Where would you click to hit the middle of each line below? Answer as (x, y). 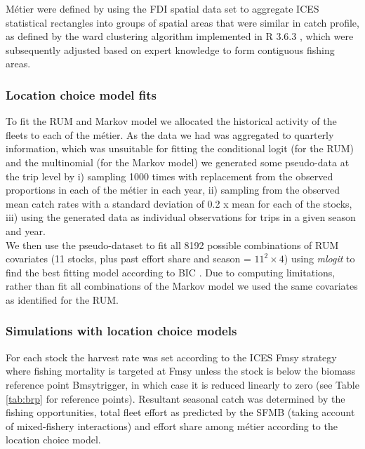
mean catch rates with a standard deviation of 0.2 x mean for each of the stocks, (179, 203)
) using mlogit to (319, 259)
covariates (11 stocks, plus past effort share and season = (128, 259)
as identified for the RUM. (62, 299)
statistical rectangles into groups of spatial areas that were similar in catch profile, (182, 22)
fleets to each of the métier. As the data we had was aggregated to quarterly (170, 134)
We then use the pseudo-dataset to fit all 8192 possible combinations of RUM (172, 244)
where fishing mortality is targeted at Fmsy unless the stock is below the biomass (180, 371)
